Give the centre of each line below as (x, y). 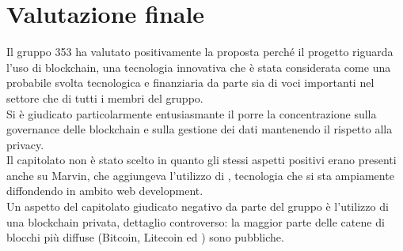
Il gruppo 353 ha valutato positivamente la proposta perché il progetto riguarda (200, 52)
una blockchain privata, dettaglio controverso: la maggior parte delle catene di (196, 221)
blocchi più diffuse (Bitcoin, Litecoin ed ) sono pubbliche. (145, 237)
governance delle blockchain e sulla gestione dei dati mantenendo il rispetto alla (200, 129)
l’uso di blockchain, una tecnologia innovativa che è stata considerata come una (199, 67)
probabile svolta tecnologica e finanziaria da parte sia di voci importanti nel (190, 82)
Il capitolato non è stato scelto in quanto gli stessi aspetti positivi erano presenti (201, 160)
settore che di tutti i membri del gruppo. (105, 97)
